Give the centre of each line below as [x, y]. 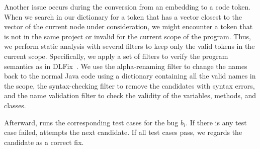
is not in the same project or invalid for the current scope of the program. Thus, [127, 36]
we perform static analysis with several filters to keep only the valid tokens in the [129, 46]
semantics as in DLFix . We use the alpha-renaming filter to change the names [126, 66]
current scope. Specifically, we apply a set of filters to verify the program [116, 56]
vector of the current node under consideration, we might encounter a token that [128, 26]
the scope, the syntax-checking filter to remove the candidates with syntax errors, [129, 85]
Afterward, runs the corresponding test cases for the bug [91, 122]
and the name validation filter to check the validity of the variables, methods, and [130, 95]
